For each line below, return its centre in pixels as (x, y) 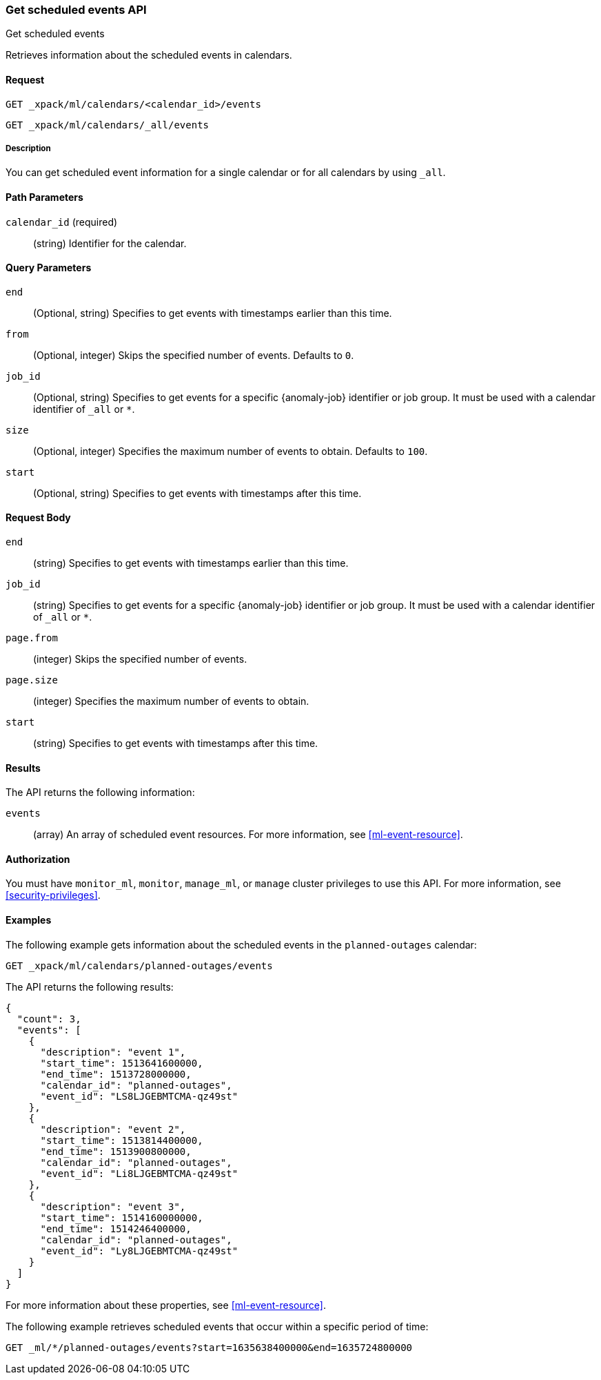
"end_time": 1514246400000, (116, 1228)
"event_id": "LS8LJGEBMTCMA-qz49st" (139, 1096)
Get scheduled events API (76, 10)
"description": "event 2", (113, 1129)
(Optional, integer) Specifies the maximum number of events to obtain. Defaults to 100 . (231, 451)
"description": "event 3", (113, 1206)
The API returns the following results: (90, 987)
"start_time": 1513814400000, (122, 1140)
